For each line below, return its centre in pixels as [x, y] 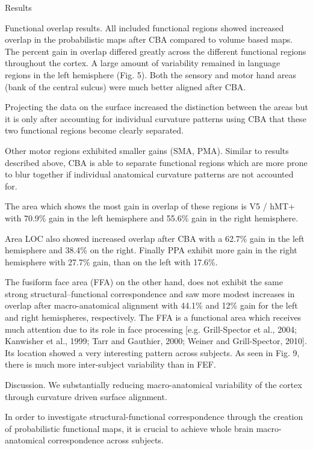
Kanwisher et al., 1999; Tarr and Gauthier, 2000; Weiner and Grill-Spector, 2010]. [156, 341]
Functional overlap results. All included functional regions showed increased [144, 27]
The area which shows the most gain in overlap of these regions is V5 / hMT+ [150, 206]
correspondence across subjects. [106, 440]
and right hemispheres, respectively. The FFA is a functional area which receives [153, 317]
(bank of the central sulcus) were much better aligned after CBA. [126, 86]
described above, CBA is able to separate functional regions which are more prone [156, 162]
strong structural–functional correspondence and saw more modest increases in [150, 293]
